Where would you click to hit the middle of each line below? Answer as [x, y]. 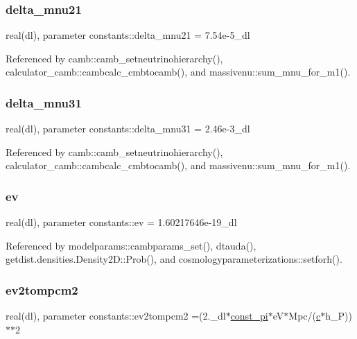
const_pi [249, 316]
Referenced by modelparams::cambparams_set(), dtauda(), [131, 245]
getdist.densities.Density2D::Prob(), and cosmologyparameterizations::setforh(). [174, 259]
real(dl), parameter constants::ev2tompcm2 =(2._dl [116, 316]
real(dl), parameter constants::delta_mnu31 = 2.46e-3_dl [128, 129]
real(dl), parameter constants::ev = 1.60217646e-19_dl [121, 222]
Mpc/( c [305, 316]
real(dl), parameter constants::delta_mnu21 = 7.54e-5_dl [128, 35]
